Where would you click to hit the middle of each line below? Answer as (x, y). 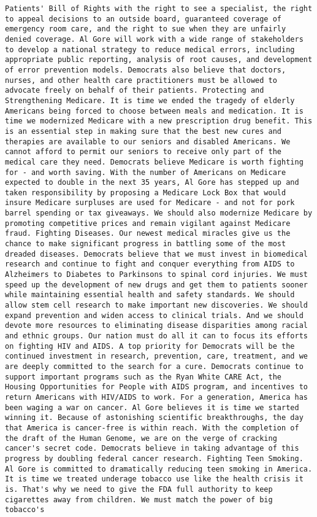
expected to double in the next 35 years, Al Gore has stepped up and (152, 183)
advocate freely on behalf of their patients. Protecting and (135, 91)
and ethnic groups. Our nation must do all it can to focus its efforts (156, 336)
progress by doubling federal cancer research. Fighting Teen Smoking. (154, 458)
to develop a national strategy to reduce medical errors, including (150, 49)
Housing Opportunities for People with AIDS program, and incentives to (156, 387)
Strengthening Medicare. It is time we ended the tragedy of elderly (150, 100)
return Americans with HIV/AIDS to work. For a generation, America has (156, 397)
